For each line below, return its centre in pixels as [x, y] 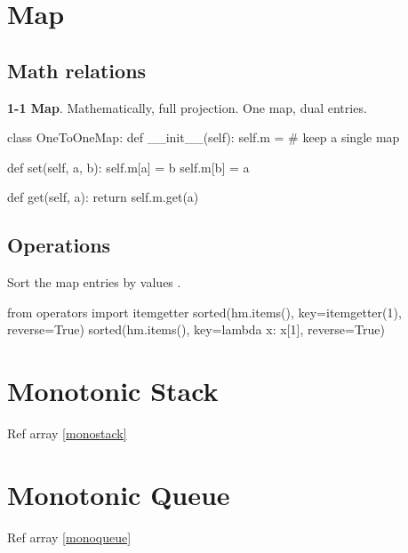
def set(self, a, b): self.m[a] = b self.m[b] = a [128, 167]
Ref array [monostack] [67, 433]
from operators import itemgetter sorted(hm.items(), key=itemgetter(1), [204, 312]
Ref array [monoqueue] [69, 537]
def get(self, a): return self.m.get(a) [103, 197]
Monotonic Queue [119, 494]
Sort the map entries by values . [94, 282]
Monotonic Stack [113, 391]
